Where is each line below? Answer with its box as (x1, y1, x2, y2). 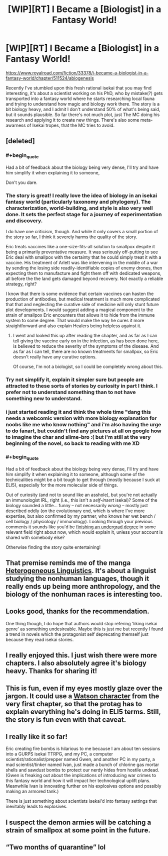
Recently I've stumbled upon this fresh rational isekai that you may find (5, 84, 152, 91)
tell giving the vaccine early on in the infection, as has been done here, (12, 338, 159, 344)
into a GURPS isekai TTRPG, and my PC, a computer (5, 751, 113, 757)
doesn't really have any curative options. (12, 354, 97, 360)
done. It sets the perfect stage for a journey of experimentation (5, 211, 162, 218)
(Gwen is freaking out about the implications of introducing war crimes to (5, 773, 156, 779)
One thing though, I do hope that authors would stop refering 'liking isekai (5, 620, 157, 626)
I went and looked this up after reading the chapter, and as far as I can (12, 333, 157, 339)
